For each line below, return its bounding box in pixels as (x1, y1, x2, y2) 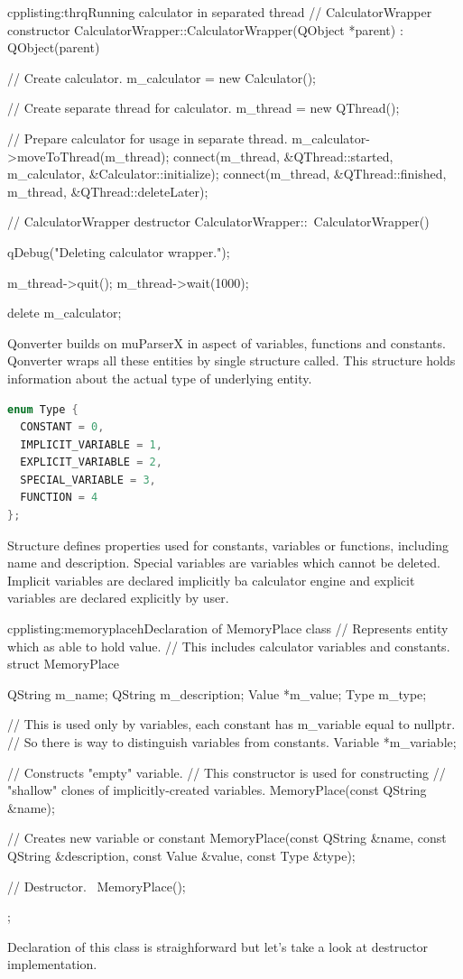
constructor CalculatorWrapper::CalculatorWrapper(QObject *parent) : (7, 20, 403, 39)
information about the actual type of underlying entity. (7, 368, 312, 387)
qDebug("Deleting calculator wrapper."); (7, 242, 230, 261)
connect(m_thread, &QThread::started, (173, 146, 394, 165)
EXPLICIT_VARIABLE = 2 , (20, 456, 162, 469)
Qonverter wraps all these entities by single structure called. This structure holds (7, 351, 456, 370)
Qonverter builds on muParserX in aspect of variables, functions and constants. (7, 333, 446, 352)
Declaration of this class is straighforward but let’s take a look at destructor (7, 937, 429, 956)
